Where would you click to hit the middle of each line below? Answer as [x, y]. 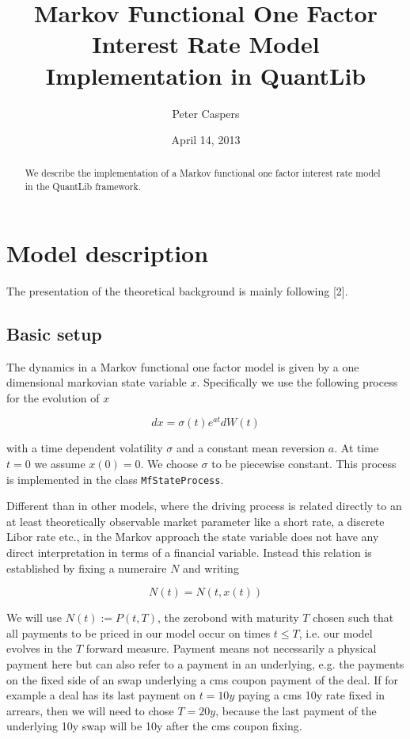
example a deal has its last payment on [101, 695]
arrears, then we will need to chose [90, 710]
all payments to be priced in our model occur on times [139, 632]
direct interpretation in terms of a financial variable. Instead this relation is [189, 552]
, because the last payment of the [296, 710]
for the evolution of [53, 397]
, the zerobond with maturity [228, 617]
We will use [34, 617]
